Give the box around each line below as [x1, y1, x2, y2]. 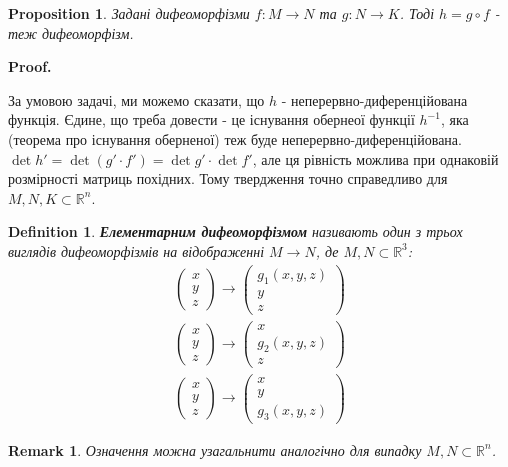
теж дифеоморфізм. [8, 22, 134, 43]
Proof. [8, 56, 52, 77]
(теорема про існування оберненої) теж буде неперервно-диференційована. [8, 128, 462, 149]
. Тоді [399, 3, 435, 23]
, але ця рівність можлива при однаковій [252, 148, 499, 169]
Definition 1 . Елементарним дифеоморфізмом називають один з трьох [8, 221, 463, 242]
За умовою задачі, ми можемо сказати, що [8, 89, 265, 110]
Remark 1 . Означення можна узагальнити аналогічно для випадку [8, 439, 422, 460]
